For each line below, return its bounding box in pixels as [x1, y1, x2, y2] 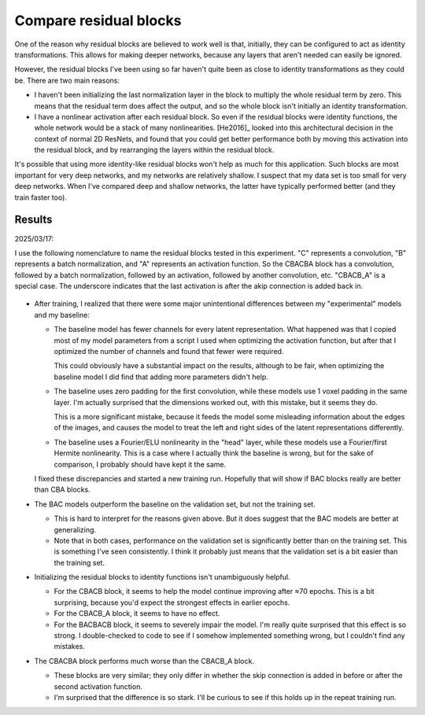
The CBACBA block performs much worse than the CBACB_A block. [34, 656, 255, 665]
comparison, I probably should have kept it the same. [54, 459, 227, 469]
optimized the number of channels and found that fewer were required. [54, 347, 284, 356]
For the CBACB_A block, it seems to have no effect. [54, 609, 220, 618]
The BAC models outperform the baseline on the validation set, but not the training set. [34, 499, 316, 509]
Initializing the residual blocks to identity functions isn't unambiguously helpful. [34, 573, 290, 582]
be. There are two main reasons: [14, 76, 120, 85]
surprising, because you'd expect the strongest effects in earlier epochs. [54, 598, 290, 607]
